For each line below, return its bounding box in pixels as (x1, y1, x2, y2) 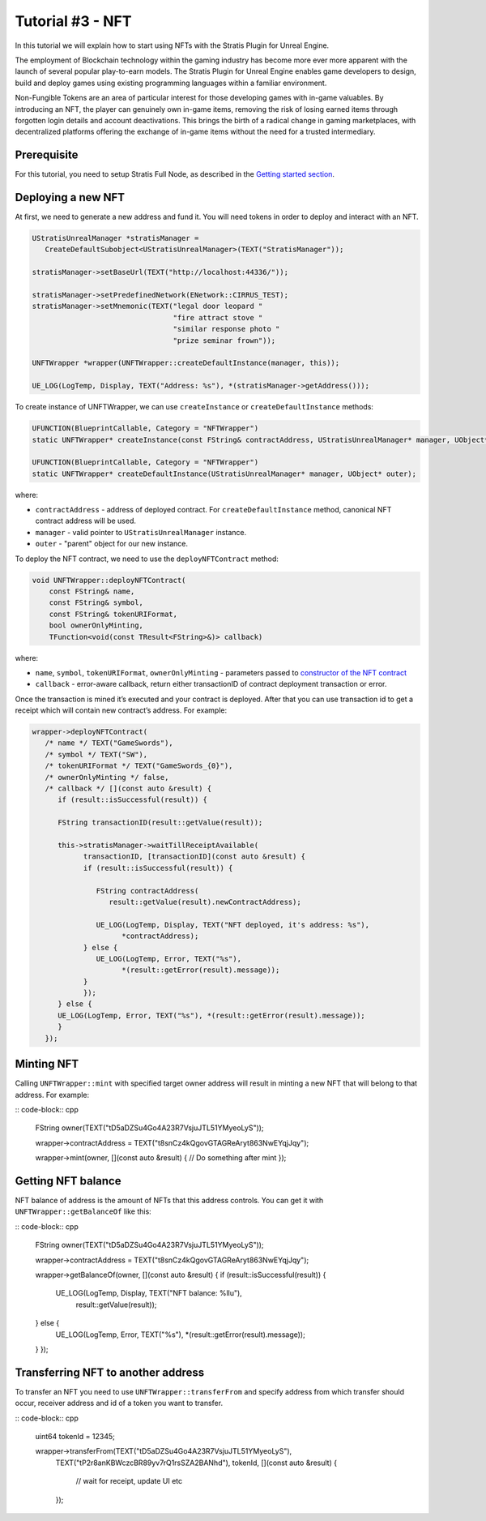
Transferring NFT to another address (15, 1365, 205, 1379)
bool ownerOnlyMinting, (49, 621, 143, 630)
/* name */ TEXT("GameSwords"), (45, 739, 173, 748)
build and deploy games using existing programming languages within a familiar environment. (15, 78, 327, 88)
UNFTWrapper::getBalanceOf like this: (15, 1206, 151, 1216)
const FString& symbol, (49, 598, 143, 607)
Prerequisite (15, 148, 79, 162)
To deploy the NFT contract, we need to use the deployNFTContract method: (15, 554, 279, 563)
